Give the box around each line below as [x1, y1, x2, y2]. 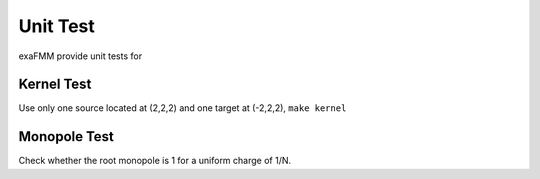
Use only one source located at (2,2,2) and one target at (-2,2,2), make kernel [18, 102, 347, 114]
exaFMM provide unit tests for [18, 50, 143, 62]
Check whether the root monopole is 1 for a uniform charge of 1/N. [18, 155, 292, 167]
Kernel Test [18, 76, 92, 93]
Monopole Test [18, 128, 115, 145]
